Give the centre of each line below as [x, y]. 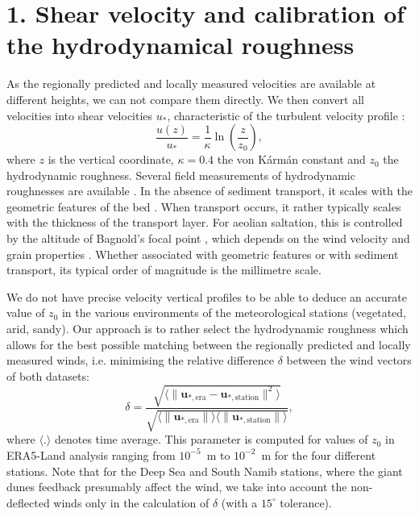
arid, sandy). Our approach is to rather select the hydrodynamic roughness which [207, 329]
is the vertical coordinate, [111, 159]
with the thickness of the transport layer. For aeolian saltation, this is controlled [205, 222]
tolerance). [306, 502]
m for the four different [319, 454]
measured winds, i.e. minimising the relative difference [141, 360]
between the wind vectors [349, 360]
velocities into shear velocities [80, 115]
